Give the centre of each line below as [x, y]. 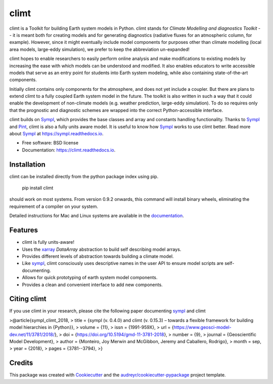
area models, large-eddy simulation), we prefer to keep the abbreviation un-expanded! [99, 49]
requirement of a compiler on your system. [54, 206]
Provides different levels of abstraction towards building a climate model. [98, 256]
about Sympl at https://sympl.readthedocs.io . [56, 134]
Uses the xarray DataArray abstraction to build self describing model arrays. [102, 249]
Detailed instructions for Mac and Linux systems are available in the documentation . [97, 216]
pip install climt [38, 188]
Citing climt [28, 299]
